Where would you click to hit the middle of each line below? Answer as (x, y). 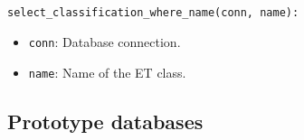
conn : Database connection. (104, 42)
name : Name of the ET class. (107, 72)
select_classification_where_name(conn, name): (153, 12)
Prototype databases (105, 121)
